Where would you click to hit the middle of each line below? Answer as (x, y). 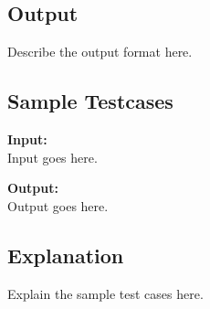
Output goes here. (58, 205)
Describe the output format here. (100, 52)
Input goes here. (52, 157)
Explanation (66, 255)
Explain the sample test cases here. (105, 293)
